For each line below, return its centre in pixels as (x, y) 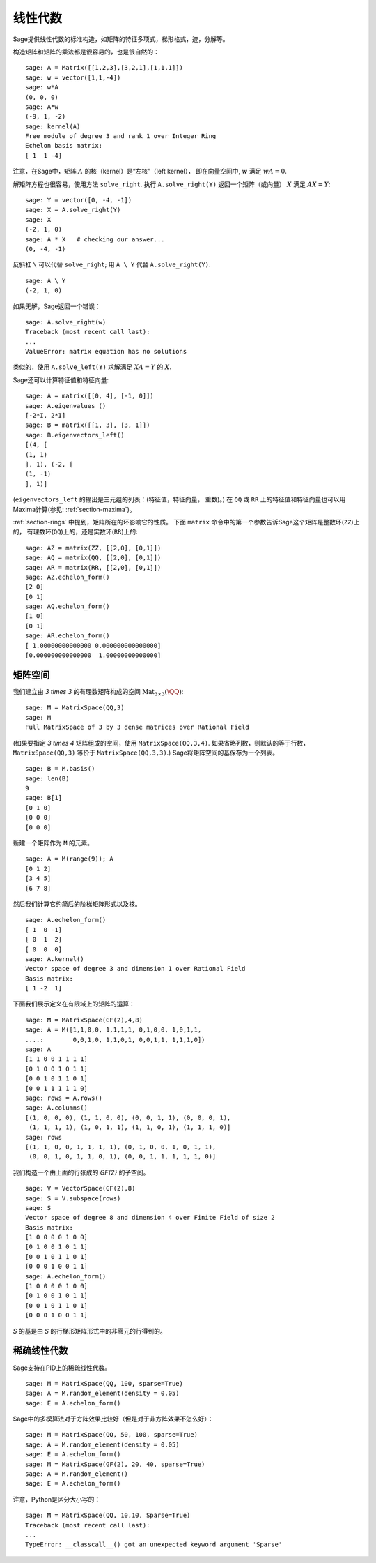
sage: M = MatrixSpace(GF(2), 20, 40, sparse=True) (115, 1464)
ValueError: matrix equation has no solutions (106, 352)
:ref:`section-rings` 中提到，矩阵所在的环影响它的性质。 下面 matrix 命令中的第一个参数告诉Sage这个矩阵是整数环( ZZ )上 (186, 522)
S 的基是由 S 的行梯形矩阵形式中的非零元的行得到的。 (89, 1331)
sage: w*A (42, 88)
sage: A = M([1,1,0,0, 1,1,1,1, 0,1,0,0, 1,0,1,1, (113, 1030)
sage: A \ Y (46, 280)
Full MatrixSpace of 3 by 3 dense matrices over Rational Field (138, 727)
